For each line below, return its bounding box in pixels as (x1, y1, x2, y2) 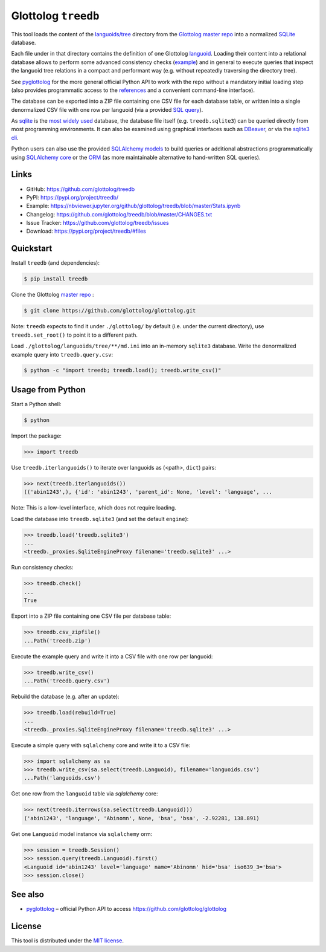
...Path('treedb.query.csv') (24, 677, 110, 684)
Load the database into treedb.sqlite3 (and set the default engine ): (11, 515, 189, 522)
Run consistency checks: (11, 564, 74, 571)
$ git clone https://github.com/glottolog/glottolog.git (24, 307, 196, 314)
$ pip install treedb (24, 276, 88, 282)
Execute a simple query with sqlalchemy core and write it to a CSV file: (11, 741, 191, 749)
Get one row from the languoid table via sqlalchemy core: (11, 790, 158, 797)
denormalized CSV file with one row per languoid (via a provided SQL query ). (11, 106, 203, 113)
